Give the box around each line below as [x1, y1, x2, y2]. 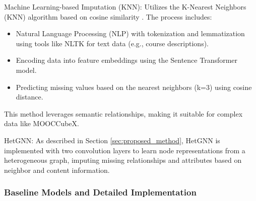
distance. [16, 91, 43, 102]
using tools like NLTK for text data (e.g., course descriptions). [16, 38, 209, 48]
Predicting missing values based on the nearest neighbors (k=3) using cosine [16, 81, 252, 92]
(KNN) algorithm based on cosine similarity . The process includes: [4, 11, 212, 22]
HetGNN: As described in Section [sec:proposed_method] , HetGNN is [4, 135, 220, 145]
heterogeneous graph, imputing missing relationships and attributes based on [4, 155, 242, 165]
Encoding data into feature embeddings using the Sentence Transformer [16, 55, 238, 65]
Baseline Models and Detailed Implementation [4, 186, 197, 198]
